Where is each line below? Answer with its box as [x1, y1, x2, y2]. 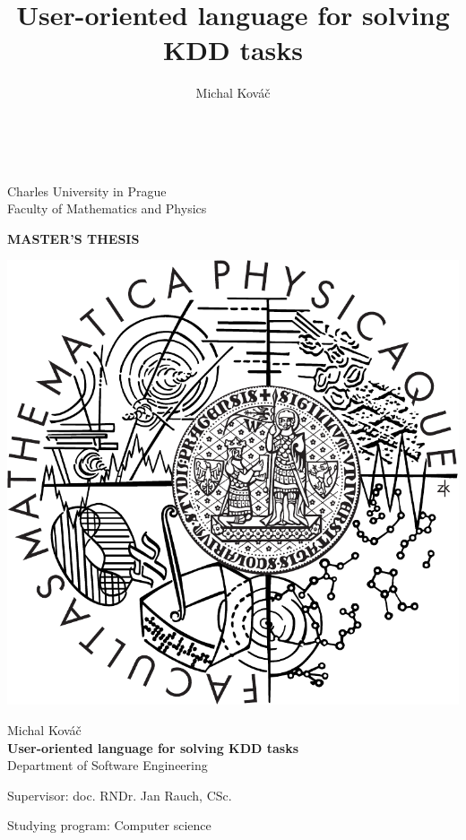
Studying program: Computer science [7, 816, 211, 835]
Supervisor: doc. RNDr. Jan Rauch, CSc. [7, 785, 232, 804]
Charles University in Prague [7, 181, 167, 200]
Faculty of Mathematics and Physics [7, 199, 207, 218]
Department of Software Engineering [7, 756, 208, 775]
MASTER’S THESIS [7, 229, 140, 247]
